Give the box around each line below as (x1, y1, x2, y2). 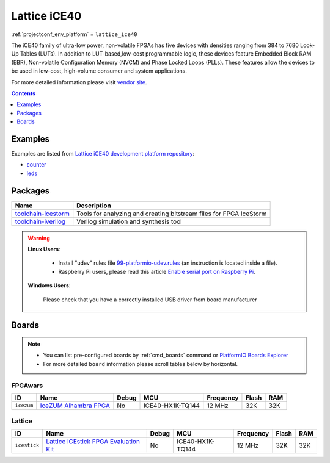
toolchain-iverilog (15, 217, 66, 226)
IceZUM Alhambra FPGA (40, 401, 110, 410)
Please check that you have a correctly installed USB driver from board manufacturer (43, 296, 257, 303)
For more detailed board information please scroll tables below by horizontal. (43, 360, 238, 367)
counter (26, 161, 46, 168)
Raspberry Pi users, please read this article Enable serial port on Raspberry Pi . (58, 268, 256, 275)
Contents (11, 89, 36, 97)
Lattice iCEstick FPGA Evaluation (46, 437, 141, 445)
